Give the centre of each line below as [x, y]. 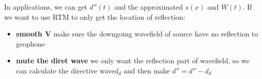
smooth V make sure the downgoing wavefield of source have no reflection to [137, 34]
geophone [30, 43]
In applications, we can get [46, 7]
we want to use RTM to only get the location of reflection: [95, 16]
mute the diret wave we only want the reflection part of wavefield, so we [133, 61]
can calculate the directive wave [65, 70]
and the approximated [148, 7]
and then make [147, 70]
